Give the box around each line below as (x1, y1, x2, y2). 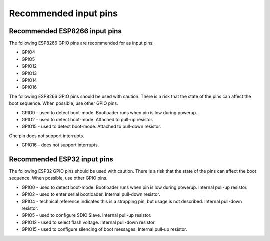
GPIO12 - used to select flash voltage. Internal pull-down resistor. (21, 219, 156, 225)
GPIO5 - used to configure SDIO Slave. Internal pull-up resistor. (21, 212, 152, 218)
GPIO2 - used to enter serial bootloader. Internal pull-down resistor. (21, 191, 161, 197)
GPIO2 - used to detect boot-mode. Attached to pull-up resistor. (21, 116, 153, 122)
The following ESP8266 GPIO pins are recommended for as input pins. (9, 40, 154, 46)
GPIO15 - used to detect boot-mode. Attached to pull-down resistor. (21, 123, 161, 130)
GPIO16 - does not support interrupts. (21, 142, 99, 148)
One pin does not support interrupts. (9, 133, 84, 139)
